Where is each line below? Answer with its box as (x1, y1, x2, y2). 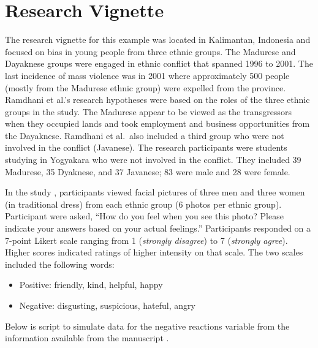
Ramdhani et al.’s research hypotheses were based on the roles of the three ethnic (5, 93, 310, 106)
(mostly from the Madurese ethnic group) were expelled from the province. (5, 81, 286, 94)
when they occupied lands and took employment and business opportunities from (5, 117, 310, 130)
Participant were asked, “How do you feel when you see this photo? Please (5, 210, 284, 222)
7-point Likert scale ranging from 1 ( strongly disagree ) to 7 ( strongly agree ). (5, 233, 288, 246)
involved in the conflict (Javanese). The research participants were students (5, 141, 287, 154)
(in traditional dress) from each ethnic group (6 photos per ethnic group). (5, 197, 282, 210)
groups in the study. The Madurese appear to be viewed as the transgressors (5, 105, 292, 118)
